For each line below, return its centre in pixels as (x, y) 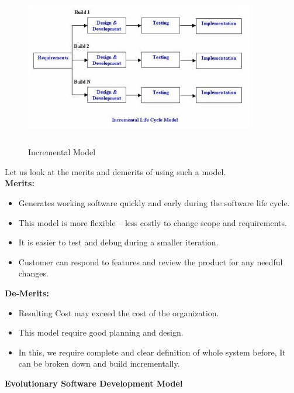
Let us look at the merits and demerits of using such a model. (115, 171)
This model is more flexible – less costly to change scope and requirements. (153, 222)
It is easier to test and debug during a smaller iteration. (118, 242)
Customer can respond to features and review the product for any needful (151, 262)
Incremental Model (62, 152)
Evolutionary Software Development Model (94, 383)
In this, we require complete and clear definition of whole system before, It (152, 352)
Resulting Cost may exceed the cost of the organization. (119, 312)
